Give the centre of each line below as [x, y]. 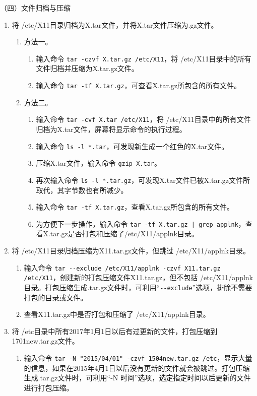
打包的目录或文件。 [56, 297]
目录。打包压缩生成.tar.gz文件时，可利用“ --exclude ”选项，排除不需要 [138, 287]
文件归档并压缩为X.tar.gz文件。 [87, 68]
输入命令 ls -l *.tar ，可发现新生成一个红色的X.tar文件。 [132, 146]
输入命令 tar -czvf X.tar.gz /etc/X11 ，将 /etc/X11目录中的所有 [144, 58]
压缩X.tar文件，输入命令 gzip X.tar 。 [99, 163]
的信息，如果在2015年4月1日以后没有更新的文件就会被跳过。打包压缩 [137, 368]
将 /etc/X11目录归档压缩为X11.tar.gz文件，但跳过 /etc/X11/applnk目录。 [131, 250]
